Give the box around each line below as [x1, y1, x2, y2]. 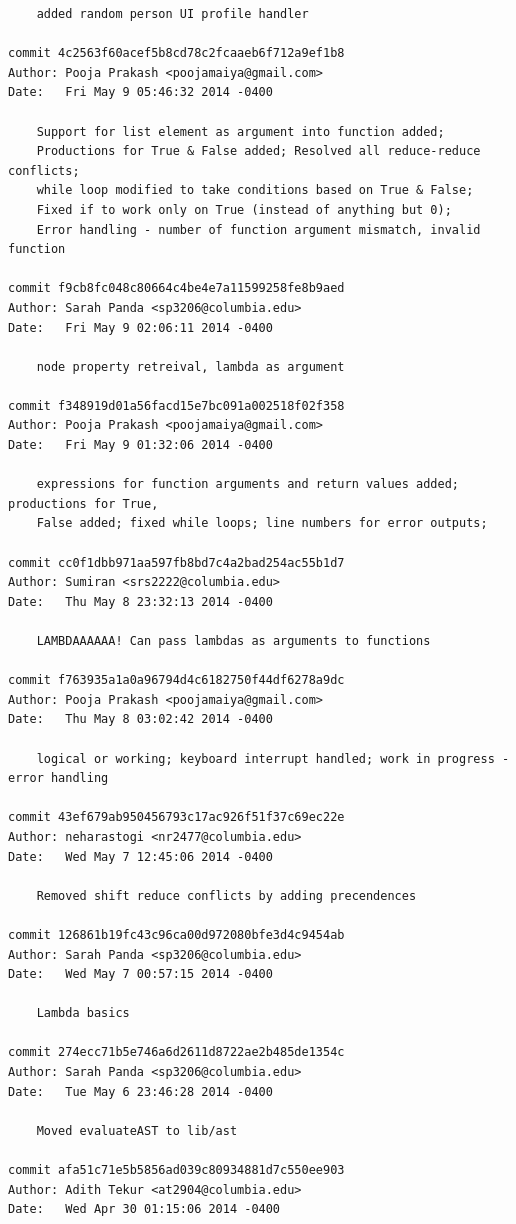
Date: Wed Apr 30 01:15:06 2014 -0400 [8, 1202, 281, 1217]
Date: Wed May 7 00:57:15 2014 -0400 [8, 967, 273, 982]
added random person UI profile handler [36, 7, 309, 21]
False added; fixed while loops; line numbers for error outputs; [36, 516, 488, 531]
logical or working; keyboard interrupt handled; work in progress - [36, 751, 510, 766]
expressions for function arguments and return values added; [36, 477, 460, 492]
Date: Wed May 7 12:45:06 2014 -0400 [8, 849, 273, 864]
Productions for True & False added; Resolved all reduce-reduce [36, 144, 481, 159]
